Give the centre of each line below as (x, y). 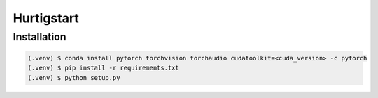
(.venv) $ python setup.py (74, 77)
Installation (40, 37)
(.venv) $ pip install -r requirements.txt (104, 68)
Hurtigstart (46, 18)
